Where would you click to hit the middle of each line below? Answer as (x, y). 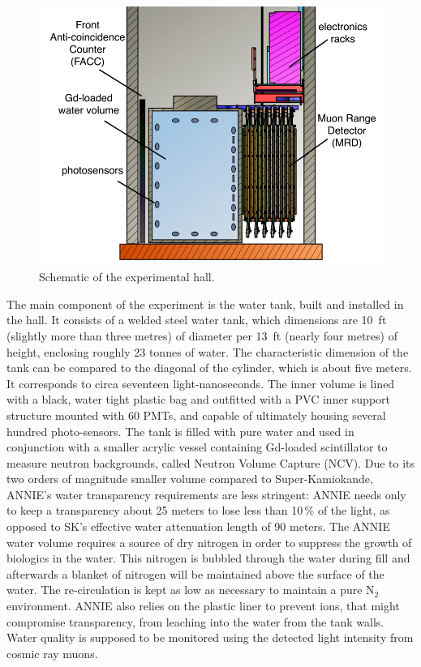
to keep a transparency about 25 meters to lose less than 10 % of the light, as (198, 510)
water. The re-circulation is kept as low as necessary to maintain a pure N (191, 590)
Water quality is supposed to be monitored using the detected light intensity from (210, 637)
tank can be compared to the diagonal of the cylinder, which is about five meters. (209, 368)
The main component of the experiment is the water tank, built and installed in (205, 304)
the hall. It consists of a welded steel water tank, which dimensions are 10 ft (197, 320)
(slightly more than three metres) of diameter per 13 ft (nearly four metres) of (202, 335)
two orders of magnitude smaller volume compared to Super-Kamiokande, (190, 479)
